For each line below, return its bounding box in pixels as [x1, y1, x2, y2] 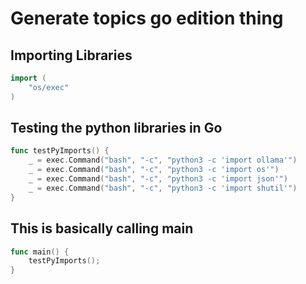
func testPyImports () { [10, 146, 110, 156]
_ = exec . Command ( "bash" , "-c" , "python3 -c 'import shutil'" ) [28, 183, 298, 193]
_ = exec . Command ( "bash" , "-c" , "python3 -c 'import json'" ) [28, 174, 288, 184]
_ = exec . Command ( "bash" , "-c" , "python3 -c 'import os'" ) [28, 165, 280, 175]
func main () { [10, 247, 70, 257]
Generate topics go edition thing [10, 7, 284, 30]
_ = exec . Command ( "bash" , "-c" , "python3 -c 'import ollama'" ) [28, 155, 298, 166]
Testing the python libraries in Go [10, 120, 223, 137]
